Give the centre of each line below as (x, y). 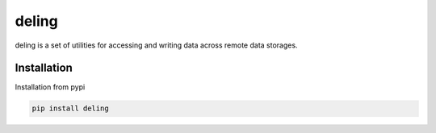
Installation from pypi (50, 87)
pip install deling (70, 108)
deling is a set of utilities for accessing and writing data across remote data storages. (156, 45)
